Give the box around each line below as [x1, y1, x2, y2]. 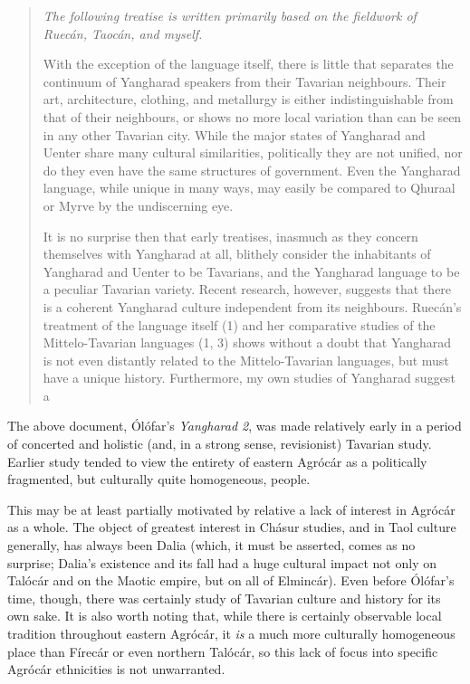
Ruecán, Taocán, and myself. [43, 24, 203, 43]
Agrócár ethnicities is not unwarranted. [7, 660, 225, 679]
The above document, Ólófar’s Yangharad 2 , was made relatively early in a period [7, 416, 462, 435]
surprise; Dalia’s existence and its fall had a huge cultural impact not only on [7, 553, 436, 572]
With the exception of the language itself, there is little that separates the [43, 54, 454, 73]
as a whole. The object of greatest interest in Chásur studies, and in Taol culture [7, 518, 456, 537]
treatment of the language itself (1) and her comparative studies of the [43, 315, 436, 334]
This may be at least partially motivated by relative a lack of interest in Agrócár [7, 499, 456, 518]
